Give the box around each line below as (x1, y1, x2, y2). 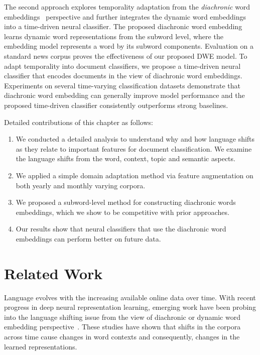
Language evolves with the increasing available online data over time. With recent (4, 292, 256, 302)
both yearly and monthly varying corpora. (16, 180, 146, 190)
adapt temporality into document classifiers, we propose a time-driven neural (4, 60, 241, 71)
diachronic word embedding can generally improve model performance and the (4, 90, 245, 100)
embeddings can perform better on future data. (16, 233, 161, 244)
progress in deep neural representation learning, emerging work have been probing (4, 302, 256, 312)
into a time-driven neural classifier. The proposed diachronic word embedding (4, 21, 242, 32)
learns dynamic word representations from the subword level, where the (4, 31, 223, 41)
